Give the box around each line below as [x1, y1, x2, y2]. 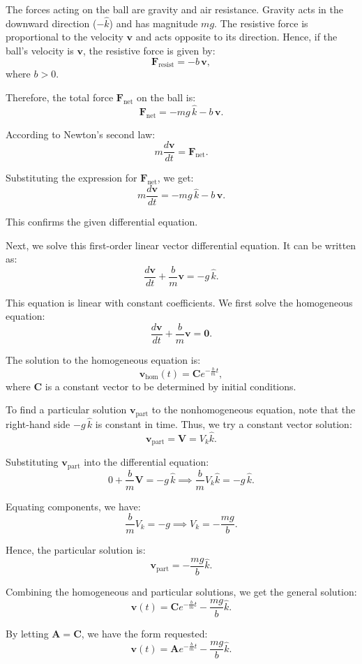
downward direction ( [6, 15, 97, 30]
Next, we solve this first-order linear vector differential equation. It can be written [6, 237, 356, 252]
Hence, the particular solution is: [6, 543, 146, 557]
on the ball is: [136, 89, 196, 104]
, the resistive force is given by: [82, 43, 216, 57]
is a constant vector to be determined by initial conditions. [45, 378, 296, 393]
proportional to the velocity [6, 29, 123, 44]
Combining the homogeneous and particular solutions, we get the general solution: [6, 584, 357, 598]
